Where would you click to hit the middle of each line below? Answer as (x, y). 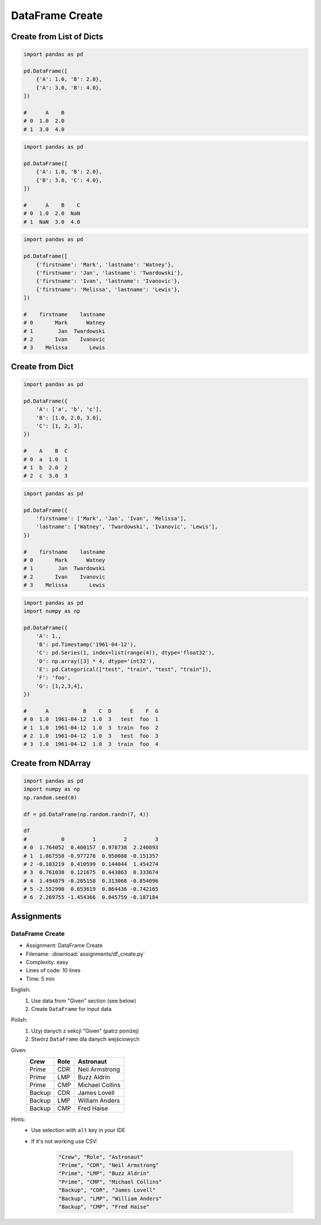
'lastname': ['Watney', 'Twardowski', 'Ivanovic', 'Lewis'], (127, 527)
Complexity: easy (47, 962)
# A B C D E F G (91, 711)
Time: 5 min (40, 979)
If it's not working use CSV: (64, 1141)
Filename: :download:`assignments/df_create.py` (86, 954)
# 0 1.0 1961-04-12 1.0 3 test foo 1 (91, 719)
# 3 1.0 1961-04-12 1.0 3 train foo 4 (91, 744)
